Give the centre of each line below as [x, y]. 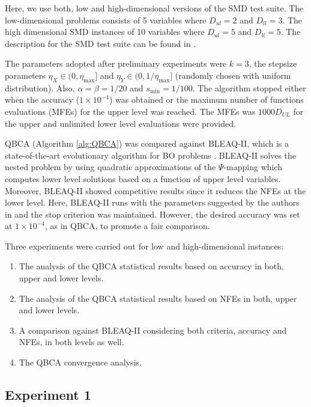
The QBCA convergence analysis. [80, 362]
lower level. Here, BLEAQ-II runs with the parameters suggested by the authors [152, 202]
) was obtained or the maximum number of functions [206, 99]
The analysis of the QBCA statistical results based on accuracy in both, [151, 266]
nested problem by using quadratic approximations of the [110, 167]
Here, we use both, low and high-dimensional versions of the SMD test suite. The [154, 8]
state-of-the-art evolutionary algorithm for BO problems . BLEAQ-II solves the [151, 155]
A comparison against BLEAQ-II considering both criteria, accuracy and [153, 330]
